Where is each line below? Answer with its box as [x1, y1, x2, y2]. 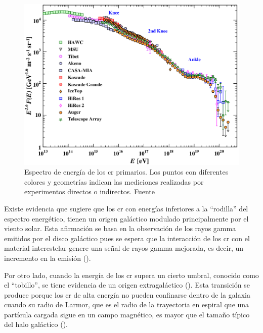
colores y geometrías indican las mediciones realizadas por [24, 176, 204, 187]
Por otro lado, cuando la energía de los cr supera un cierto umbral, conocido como [4, 269, 259, 280]
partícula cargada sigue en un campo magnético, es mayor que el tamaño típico [4, 309, 250, 319]
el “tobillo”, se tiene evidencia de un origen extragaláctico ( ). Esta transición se [4, 280, 250, 290]
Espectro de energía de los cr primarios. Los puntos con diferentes [24, 166, 229, 177]
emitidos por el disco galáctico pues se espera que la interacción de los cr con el [4, 233, 250, 243]
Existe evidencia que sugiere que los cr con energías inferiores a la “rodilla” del [4, 203, 248, 213]
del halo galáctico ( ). [4, 319, 68, 329]
